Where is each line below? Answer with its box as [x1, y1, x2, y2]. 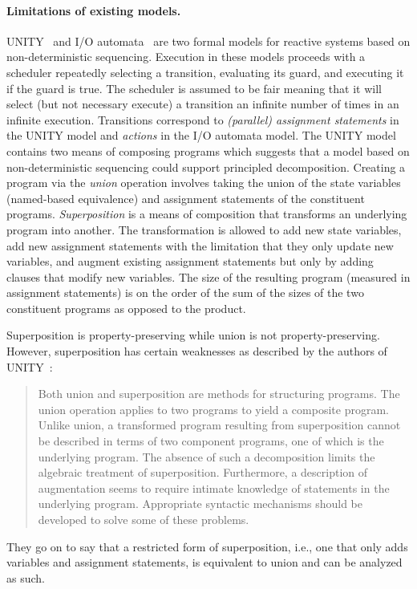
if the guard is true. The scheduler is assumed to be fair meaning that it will [6, 79, 382, 96]
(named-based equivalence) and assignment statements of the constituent [6, 189, 365, 206]
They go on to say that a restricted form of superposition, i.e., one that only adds [6, 538, 408, 554]
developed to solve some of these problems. [38, 511, 249, 528]
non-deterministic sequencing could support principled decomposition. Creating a [6, 158, 406, 175]
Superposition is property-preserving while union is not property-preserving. [6, 327, 380, 343]
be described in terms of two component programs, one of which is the [38, 433, 384, 449]
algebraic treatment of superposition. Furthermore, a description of [38, 464, 368, 481]
